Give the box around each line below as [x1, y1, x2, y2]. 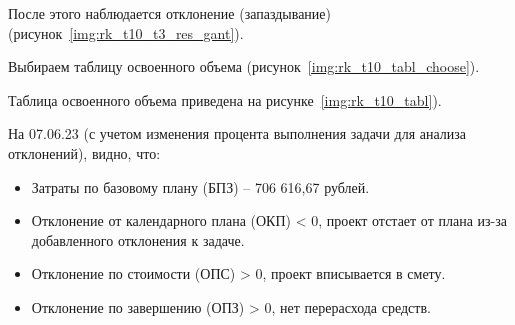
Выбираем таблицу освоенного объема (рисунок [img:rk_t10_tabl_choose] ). [8, 56, 480, 77]
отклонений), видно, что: [8, 142, 161, 163]
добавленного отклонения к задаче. [31, 229, 245, 250]
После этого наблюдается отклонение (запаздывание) [8, 3, 331, 23]
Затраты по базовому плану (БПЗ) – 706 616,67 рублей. [31, 176, 370, 197]
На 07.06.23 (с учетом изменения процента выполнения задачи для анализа [8, 123, 467, 144]
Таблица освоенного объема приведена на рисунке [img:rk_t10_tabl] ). [8, 89, 442, 110]
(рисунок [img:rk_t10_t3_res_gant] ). [8, 22, 244, 43]
